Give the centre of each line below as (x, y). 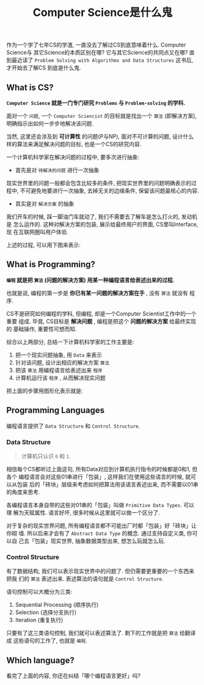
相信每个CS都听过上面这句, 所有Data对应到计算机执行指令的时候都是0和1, (99, 469)
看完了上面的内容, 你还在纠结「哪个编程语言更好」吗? (74, 676)
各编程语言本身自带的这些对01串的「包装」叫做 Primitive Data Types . (94, 505)
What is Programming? (51, 264)
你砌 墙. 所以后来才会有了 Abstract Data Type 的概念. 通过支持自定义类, (96, 533)
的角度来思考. (24, 492)
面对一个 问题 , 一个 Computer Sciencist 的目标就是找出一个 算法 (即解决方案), (102, 116)
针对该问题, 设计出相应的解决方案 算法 (62, 362)
